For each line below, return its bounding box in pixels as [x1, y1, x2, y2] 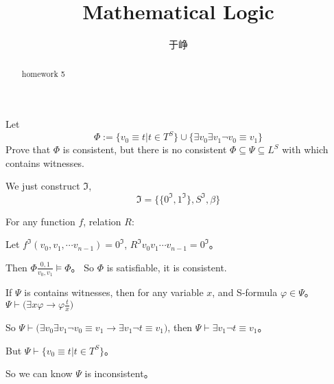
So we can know [5, 366, 73, 381]
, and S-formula [212, 284, 278, 299]
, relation [83, 214, 121, 228]
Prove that [5, 142, 51, 157]
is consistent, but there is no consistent [62, 142, 227, 157]
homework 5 [21, 67, 65, 79]
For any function [5, 214, 75, 228]
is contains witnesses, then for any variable [24, 284, 204, 299]
